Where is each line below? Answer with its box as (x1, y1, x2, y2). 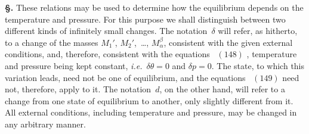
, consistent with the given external (163, 36, 293, 48)
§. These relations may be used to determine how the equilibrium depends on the (5, 1, 304, 13)
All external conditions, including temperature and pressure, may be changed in (5, 106, 297, 119)
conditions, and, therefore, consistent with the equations (5, 48, 210, 60)
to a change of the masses (5, 36, 98, 48)
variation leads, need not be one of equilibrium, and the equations (5, 71, 246, 83)
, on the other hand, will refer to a (159, 83, 285, 95)
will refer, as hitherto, (218, 24, 298, 37)
